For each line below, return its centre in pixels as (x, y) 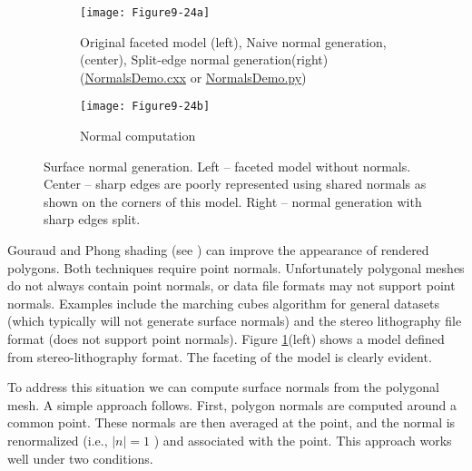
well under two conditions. (80, 458)
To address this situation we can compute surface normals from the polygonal (223, 387)
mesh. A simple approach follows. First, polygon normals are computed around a (232, 404)
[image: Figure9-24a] (145, 13)
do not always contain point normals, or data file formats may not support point (231, 285)
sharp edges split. (92, 219)
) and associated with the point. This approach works (303, 440)
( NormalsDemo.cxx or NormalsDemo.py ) (193, 77)
